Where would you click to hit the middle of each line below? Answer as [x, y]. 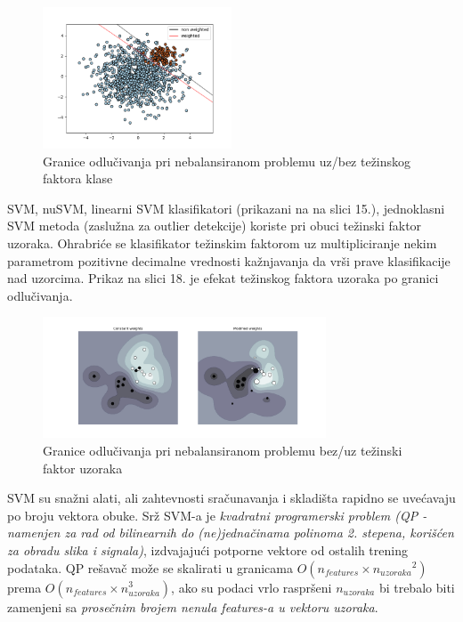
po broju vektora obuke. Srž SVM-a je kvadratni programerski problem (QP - [217, 515]
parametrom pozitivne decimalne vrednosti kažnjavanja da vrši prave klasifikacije [229, 260]
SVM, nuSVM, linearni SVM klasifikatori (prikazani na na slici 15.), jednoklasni [226, 208]
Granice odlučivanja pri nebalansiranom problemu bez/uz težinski [223, 450]
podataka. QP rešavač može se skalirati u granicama [150, 567]
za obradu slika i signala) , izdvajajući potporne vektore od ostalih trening [207, 549]
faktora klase [78, 178]
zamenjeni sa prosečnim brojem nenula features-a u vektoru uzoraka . [193, 606]
